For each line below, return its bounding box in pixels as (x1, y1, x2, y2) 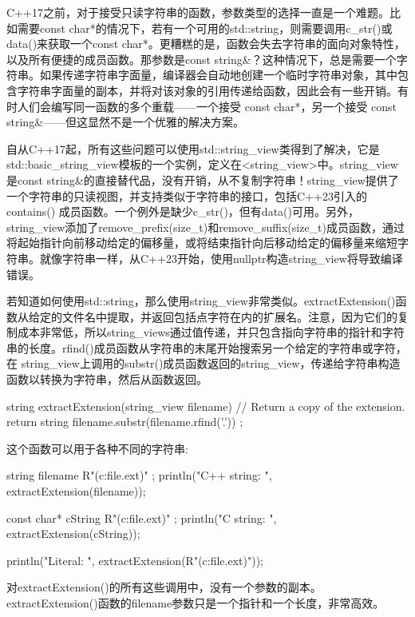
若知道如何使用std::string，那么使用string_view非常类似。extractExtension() (6, 293, 396, 309)
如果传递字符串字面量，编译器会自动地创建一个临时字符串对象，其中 (39, 66, 397, 83)
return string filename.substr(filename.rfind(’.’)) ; (6, 413, 243, 430)
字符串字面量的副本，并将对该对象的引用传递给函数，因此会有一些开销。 (17, 82, 397, 98)
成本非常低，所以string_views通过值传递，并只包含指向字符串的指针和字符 (17, 324, 405, 340)
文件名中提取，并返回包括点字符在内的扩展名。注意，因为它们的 (61, 308, 397, 324)
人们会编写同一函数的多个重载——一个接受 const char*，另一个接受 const (17, 98, 397, 114)
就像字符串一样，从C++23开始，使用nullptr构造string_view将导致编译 (39, 249, 403, 266)
